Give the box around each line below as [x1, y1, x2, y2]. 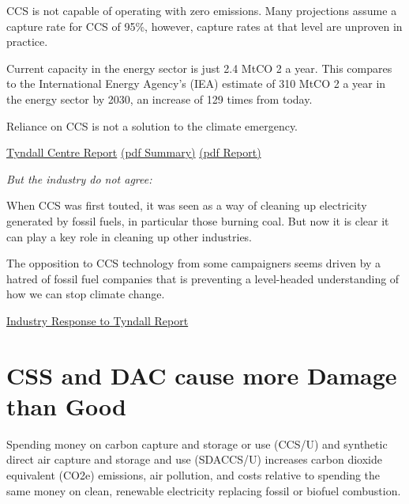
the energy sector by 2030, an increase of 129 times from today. [6, 90, 313, 107]
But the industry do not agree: [6, 170, 152, 187]
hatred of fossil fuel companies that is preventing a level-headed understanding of [6, 270, 400, 286]
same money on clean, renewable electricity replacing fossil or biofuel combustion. [6, 482, 401, 498]
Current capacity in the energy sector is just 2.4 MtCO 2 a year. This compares [6, 59, 392, 76]
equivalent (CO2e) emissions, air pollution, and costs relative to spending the [6, 467, 381, 483]
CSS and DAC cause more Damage [6, 358, 397, 391]
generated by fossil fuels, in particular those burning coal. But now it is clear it [6, 212, 389, 229]
